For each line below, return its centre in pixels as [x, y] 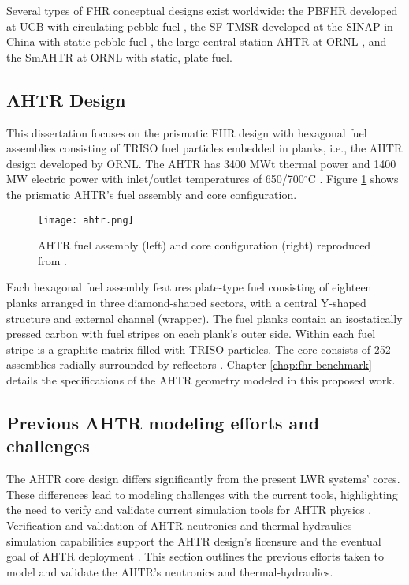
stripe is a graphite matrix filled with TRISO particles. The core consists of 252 [199, 349]
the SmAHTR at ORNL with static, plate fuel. [119, 56]
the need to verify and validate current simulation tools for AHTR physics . [189, 510]
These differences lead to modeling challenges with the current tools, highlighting [202, 494]
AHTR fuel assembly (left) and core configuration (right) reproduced [204, 245]
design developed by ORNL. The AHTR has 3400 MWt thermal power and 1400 [201, 163]
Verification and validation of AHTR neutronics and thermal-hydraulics [179, 525]
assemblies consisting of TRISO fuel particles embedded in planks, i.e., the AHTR [204, 148]
